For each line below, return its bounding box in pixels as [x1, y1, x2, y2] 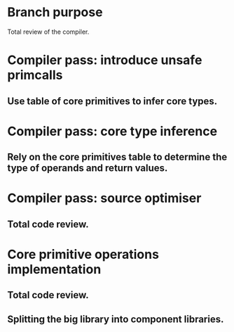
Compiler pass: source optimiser [7, 191, 202, 206]
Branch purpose [7, 4, 103, 20]
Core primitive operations [7, 246, 160, 262]
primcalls [7, 68, 63, 83]
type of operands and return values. [7, 162, 168, 174]
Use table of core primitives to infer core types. [7, 95, 218, 107]
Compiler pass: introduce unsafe [7, 52, 202, 68]
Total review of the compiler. [7, 27, 90, 36]
